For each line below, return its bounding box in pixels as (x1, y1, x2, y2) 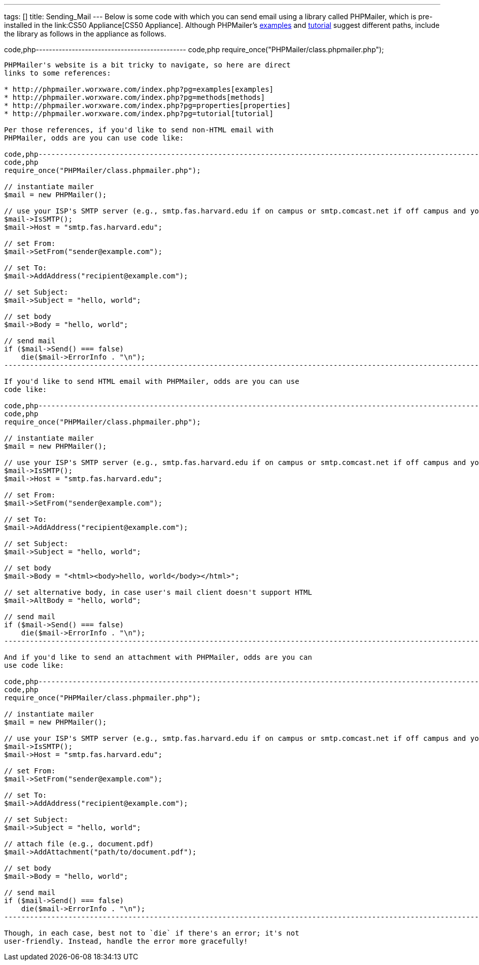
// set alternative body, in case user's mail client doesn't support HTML (4, 588, 312, 596)
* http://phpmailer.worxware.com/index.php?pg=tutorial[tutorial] (4, 110, 274, 118)
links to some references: (4, 69, 111, 77)
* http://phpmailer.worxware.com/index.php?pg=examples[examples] (4, 85, 274, 93)
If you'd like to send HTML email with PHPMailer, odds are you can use (4, 377, 299, 385)
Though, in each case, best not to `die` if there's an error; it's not (4, 929, 299, 937)
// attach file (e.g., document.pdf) (4, 840, 154, 848)
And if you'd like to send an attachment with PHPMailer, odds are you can (4, 653, 312, 661)
